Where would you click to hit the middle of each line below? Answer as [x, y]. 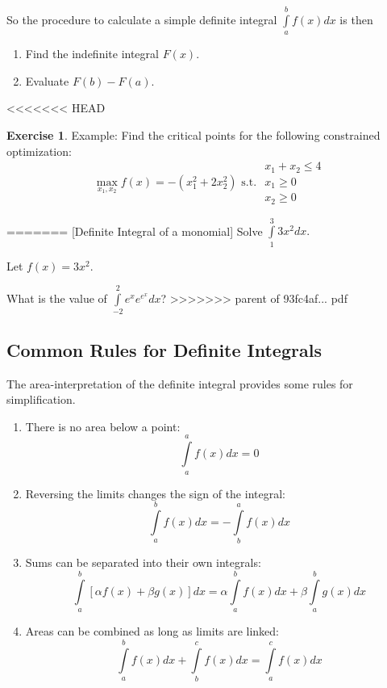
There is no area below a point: [103, 426]
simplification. [41, 399]
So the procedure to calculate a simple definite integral [142, 19]
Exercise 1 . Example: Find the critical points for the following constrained [193, 134]
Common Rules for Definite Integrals [164, 349]
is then [356, 19]
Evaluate [47, 80]
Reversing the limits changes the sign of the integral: [155, 493]
